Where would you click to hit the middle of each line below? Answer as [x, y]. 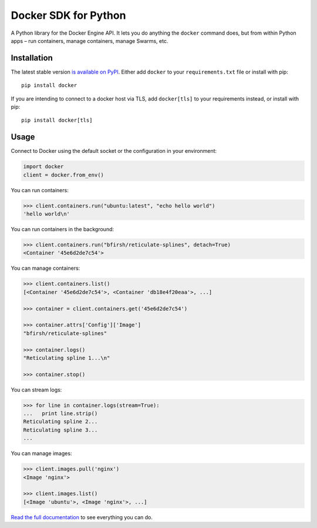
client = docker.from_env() [63, 175]
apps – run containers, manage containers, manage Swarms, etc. [90, 41]
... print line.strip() [60, 414]
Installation [32, 58]
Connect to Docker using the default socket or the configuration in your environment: [114, 151]
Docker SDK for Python [68, 15]
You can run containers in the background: [63, 229]
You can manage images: [41, 453]
